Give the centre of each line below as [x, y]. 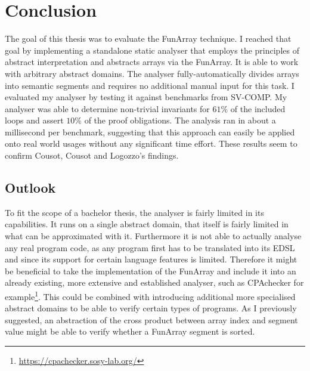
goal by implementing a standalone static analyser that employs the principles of [152, 50]
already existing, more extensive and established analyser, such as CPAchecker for [154, 282]
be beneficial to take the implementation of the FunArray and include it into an [151, 270]
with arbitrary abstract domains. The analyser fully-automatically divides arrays [152, 73]
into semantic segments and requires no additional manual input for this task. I [150, 85]
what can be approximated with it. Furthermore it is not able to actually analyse [153, 236]
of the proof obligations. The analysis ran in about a [180, 120]
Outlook [30, 188]
